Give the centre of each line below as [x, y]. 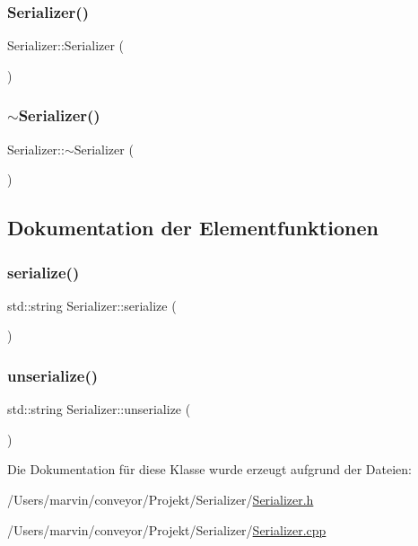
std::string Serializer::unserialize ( [99, 409]
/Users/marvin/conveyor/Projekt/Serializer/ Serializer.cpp [167, 529]
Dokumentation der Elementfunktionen [193, 228]
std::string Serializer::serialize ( [92, 305]
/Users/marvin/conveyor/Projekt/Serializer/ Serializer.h [161, 499]
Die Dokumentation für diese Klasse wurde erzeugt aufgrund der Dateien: [209, 469]
